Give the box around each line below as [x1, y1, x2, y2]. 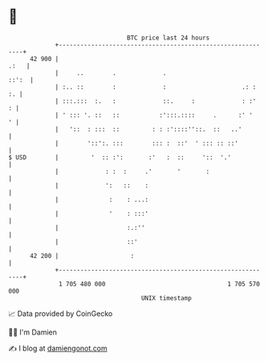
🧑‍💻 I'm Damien [8, 327, 58, 337]
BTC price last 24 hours [127, 34, 210, 42]
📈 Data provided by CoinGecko [8, 309, 113, 318]
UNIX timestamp [140, 293, 193, 302]
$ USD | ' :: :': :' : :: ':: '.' [8, 153, 231, 162]
